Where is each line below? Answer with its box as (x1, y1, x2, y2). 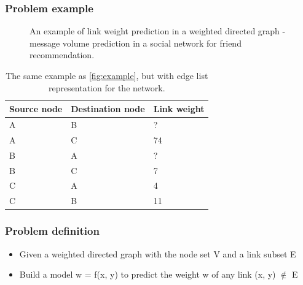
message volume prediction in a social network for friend (30, 36, 242, 49)
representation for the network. (48, 81, 165, 94)
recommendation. (30, 48, 95, 61)
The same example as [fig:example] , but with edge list (6, 69, 208, 82)
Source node (9, 102, 63, 115)
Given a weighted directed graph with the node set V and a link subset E (19, 247, 296, 260)
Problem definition (5, 223, 100, 238)
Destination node (71, 102, 145, 115)
